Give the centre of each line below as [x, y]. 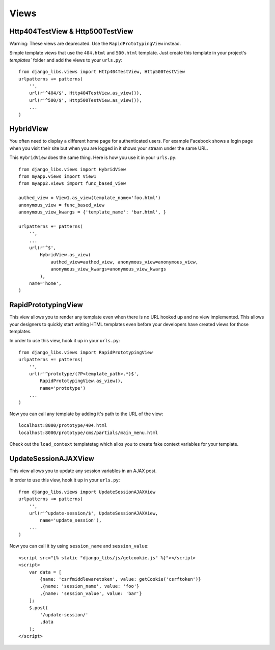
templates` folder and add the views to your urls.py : [66, 60]
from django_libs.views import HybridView [72, 169]
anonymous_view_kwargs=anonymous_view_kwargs [108, 269]
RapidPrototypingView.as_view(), [81, 381]
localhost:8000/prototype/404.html [63, 426]
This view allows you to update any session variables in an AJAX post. [83, 471]
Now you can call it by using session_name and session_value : [79, 546]
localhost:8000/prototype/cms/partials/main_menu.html [88, 432]
